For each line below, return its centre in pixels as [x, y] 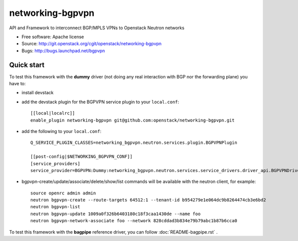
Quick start [27, 65]
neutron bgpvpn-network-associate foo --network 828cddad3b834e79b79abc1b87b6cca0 [134, 221]
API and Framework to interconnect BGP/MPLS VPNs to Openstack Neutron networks [97, 28]
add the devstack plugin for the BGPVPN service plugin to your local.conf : [100, 102]
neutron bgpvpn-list [55, 207]
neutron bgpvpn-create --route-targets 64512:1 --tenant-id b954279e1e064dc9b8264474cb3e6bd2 [148, 200]
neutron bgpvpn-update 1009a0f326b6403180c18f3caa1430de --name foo [115, 214]
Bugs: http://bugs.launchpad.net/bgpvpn [63, 51]
